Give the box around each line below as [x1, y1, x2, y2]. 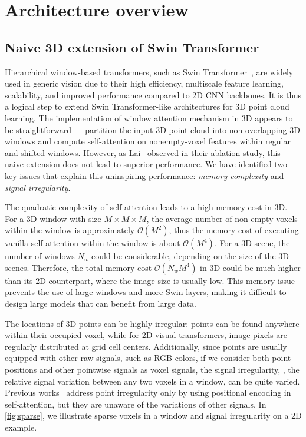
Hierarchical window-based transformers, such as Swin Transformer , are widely [5, 65, 294, 78]
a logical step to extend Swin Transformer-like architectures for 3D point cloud [5, 100, 289, 112]
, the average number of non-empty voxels [146, 212, 298, 224]
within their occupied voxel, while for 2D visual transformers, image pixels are [5, 329, 288, 341]
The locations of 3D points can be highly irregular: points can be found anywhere [5, 317, 300, 329]
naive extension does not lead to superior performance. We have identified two [5, 158, 288, 170]
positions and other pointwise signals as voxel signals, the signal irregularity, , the [5, 363, 300, 376]
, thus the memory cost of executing [169, 224, 299, 236]
